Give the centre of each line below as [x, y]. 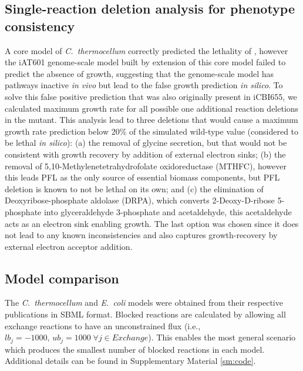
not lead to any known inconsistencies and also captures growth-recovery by [141, 235]
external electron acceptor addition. [69, 246]
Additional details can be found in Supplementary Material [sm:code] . [130, 361]
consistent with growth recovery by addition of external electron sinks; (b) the [145, 154]
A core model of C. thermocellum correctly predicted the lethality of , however [147, 50]
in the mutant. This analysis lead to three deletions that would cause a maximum [151, 120]
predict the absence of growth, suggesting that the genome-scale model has [139, 73]
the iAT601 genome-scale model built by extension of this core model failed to [145, 62]
